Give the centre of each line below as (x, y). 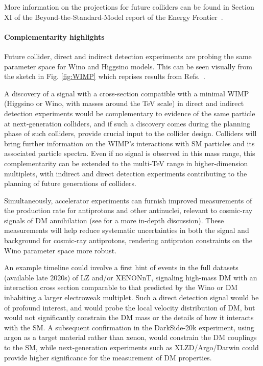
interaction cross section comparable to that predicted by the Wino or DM (121, 287)
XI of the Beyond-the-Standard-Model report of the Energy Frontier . (114, 17)
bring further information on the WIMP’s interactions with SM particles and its (129, 143)
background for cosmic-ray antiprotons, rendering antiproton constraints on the (128, 240)
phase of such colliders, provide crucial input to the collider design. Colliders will (130, 133)
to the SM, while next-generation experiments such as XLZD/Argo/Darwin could (131, 347)
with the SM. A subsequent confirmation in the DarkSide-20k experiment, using (129, 327)
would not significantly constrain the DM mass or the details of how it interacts (129, 317)
